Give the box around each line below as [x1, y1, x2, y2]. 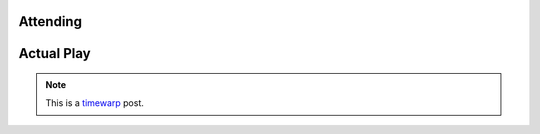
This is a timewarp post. [45, 97, 145, 109]
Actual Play [18, 45, 91, 62]
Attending [18, 13, 82, 30]
